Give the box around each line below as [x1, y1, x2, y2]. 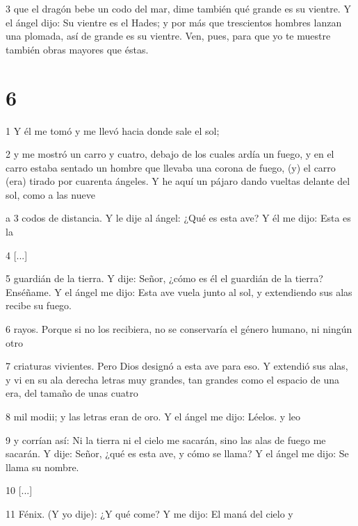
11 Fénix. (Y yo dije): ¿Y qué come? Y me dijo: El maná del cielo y [6, 506, 293, 520]
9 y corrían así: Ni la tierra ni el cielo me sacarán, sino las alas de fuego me [6, 432, 326, 447]
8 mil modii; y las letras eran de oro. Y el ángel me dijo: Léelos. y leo [6, 409, 300, 423]
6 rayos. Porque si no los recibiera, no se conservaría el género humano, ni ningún [6, 322, 352, 336]
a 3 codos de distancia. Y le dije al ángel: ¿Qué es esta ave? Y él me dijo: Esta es [6, 211, 351, 225]
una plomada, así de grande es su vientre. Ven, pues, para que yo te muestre [6, 28, 331, 43]
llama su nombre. [6, 459, 79, 474]
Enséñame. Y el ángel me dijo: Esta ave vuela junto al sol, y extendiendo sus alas [6, 284, 352, 299]
